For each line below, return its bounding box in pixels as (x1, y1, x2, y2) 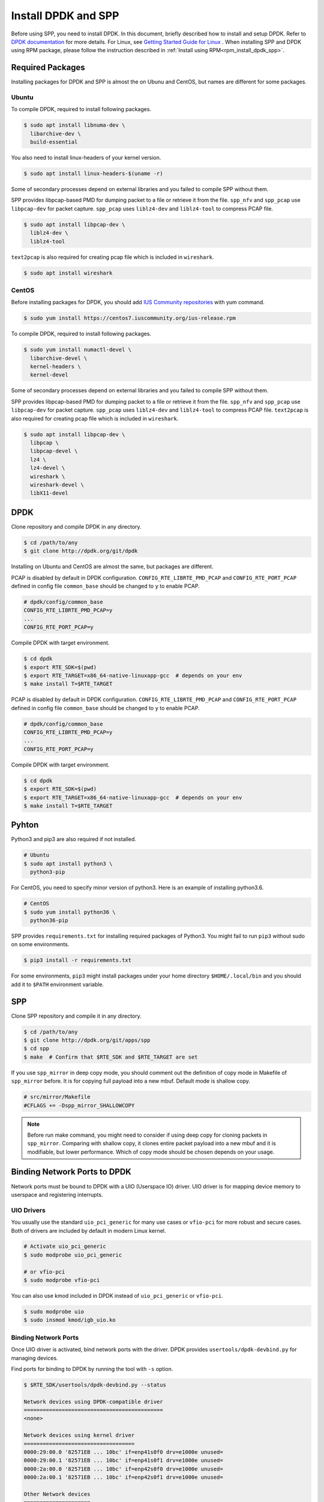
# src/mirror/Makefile (23, 1093, 91, 1101)
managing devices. (11, 1354, 58, 1361)
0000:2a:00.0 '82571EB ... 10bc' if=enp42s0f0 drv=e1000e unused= (23, 1465, 223, 1472)
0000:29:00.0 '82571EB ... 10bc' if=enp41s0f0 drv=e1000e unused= (23, 1449, 223, 1456)
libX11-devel (30, 490, 68, 497)
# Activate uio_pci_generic (23, 1243, 106, 1250)
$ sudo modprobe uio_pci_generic (23, 1251, 122, 1258)
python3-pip (30, 869, 65, 875)
